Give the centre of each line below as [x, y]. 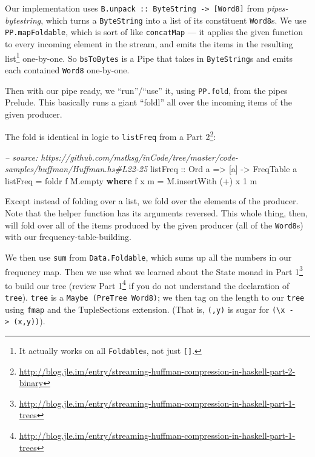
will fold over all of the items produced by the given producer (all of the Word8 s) [154, 225]
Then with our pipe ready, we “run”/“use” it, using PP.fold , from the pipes [146, 90]
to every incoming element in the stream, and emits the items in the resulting [149, 43]
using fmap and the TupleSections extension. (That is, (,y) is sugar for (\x [145, 309]
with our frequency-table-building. [68, 237]
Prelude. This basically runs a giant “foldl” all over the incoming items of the [148, 102]
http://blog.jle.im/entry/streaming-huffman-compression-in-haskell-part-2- [157, 371]
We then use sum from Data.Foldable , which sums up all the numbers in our [148, 257]
